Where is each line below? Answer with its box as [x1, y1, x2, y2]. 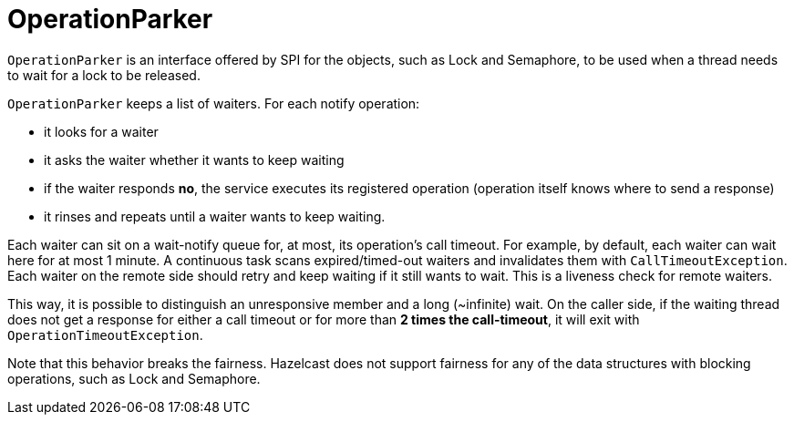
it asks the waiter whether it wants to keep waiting [44, 151, 345, 168]
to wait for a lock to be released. [7, 67, 201, 83]
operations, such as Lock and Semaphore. [7, 370, 261, 386]
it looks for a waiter [44, 123, 159, 139]
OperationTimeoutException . [7, 326, 203, 343]
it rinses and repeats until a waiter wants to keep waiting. [44, 208, 386, 224]
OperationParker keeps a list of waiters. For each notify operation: [7, 95, 420, 111]
